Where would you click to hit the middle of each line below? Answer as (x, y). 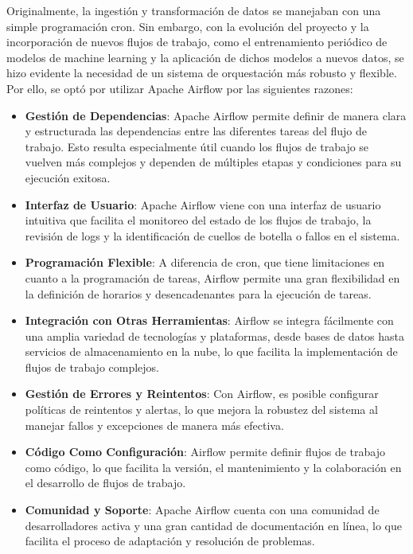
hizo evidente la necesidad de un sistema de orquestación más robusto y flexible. (202, 73)
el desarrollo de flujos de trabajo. (105, 483)
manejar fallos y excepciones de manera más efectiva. (154, 425)
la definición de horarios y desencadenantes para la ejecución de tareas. (198, 293)
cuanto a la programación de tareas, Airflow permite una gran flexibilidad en (212, 277)
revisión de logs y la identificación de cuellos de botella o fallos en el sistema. (212, 235)
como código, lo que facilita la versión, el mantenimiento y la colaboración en (213, 467)
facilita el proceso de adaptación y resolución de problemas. (170, 541)
